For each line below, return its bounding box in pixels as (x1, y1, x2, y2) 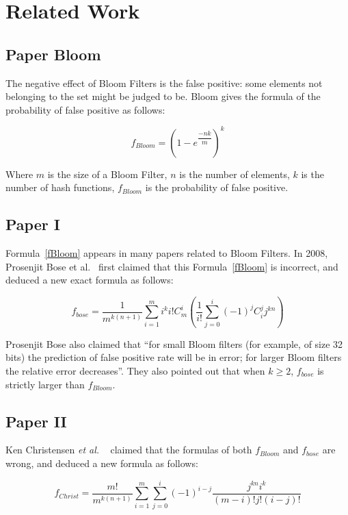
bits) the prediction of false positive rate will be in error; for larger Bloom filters (5, 350, 342, 364)
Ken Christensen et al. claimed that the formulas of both (5, 442, 252, 457)
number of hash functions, (5, 180, 115, 194)
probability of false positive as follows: (5, 102, 165, 116)
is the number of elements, (179, 166, 290, 181)
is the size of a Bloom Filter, (47, 166, 168, 181)
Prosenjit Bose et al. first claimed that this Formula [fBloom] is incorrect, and (5, 259, 338, 273)
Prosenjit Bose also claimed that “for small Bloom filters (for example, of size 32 (5, 336, 343, 351)
